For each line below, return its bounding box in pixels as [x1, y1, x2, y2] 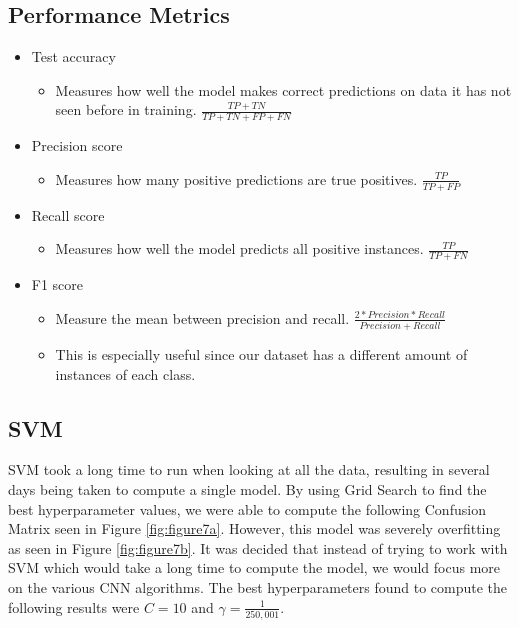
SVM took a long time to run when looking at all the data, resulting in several [8, 459, 490, 480]
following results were [8, 596, 140, 617]
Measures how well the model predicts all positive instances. [55, 238, 424, 259]
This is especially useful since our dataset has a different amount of [55, 343, 468, 364]
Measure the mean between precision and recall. [55, 307, 350, 328]
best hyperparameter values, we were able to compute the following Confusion [8, 498, 486, 519]
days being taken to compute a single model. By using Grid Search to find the [8, 478, 487, 499]
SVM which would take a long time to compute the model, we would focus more [8, 557, 501, 578]
